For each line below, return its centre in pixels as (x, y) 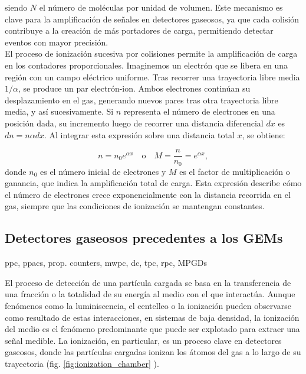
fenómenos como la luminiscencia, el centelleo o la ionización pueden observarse (148, 305)
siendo (16, 7)
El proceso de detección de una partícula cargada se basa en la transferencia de (148, 282)
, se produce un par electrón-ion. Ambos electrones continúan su (134, 88)
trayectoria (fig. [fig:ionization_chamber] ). (82, 363)
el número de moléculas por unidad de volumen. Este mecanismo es (161, 7)
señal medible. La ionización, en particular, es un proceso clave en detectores (143, 340)
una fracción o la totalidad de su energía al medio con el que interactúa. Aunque (150, 294)
